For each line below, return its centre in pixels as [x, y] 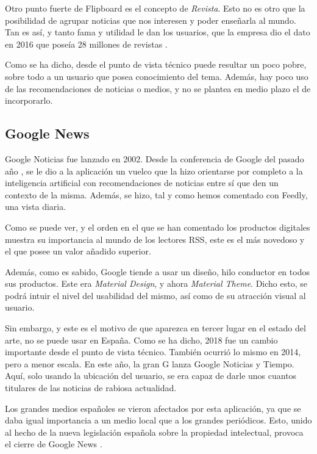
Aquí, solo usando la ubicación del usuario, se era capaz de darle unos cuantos [151, 376]
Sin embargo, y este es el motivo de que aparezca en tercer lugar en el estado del [155, 328]
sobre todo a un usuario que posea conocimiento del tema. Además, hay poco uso [157, 76]
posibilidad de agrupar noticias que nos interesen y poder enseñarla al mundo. [151, 20]
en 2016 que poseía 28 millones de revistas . [86, 44]
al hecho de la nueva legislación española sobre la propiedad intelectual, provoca [154, 432]
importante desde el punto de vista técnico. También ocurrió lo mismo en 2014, [153, 352]
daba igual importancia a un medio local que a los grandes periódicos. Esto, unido [158, 420]
